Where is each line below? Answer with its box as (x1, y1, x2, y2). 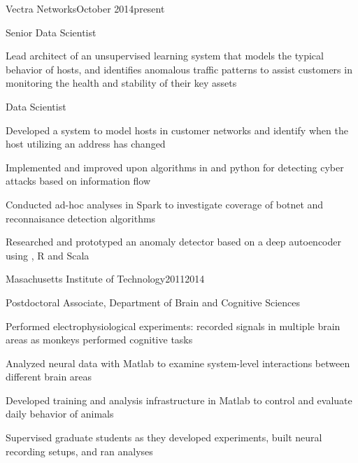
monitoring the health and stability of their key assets (6, 76, 237, 90)
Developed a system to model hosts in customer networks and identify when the (6, 122, 348, 137)
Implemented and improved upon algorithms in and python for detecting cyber (6, 159, 344, 174)
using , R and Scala (6, 248, 89, 262)
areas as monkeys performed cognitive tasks (6, 332, 193, 347)
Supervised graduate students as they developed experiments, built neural (6, 430, 322, 445)
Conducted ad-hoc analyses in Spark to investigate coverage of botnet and (6, 197, 324, 211)
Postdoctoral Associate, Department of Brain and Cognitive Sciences (6, 294, 300, 309)
